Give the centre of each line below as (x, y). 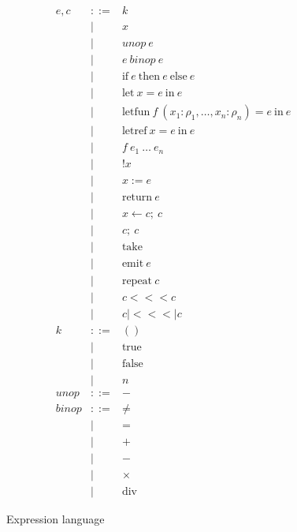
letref (134, 131)
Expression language (56, 518)
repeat (137, 281)
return (137, 198)
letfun (136, 112)
